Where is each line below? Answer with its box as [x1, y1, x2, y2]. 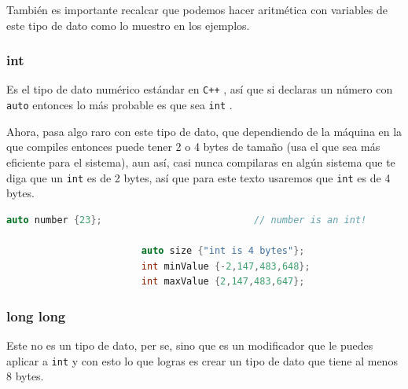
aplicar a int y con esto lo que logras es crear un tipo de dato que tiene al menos [6, 352, 398, 369]
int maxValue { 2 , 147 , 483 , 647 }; [141, 276, 305, 288]
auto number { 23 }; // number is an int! [6, 214, 367, 226]
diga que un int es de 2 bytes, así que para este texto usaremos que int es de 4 [6, 169, 391, 185]
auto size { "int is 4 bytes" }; [141, 244, 305, 256]
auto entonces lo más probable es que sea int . [6, 97, 233, 113]
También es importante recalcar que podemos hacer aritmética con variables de [6, 2, 388, 17]
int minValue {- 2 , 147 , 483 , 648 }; [141, 260, 311, 272]
